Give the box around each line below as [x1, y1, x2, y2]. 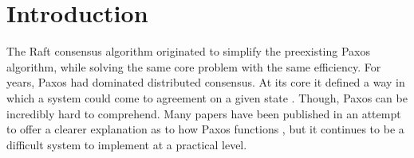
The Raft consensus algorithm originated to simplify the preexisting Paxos [6, 43, 370, 60]
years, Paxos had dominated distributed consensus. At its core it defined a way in [6, 74, 405, 91]
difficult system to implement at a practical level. [6, 136, 247, 152]
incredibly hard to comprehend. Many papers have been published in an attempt [6, 105, 401, 121]
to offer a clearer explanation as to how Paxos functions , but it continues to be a [6, 121, 404, 137]
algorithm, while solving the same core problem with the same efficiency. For [6, 58, 381, 75]
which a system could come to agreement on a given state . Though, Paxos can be [6, 89, 408, 106]
